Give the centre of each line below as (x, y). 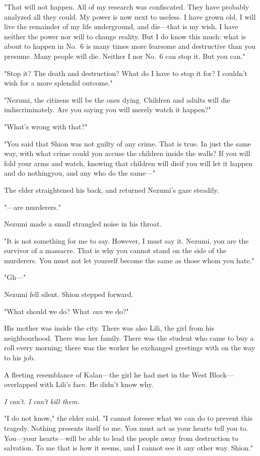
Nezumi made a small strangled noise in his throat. (83, 224)
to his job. (20, 358)
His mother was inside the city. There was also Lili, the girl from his (109, 328)
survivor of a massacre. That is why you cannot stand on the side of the (115, 250)
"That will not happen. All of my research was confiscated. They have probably (127, 7)
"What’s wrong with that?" (46, 126)
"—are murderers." (32, 207)
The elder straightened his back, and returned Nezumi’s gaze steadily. (112, 189)
